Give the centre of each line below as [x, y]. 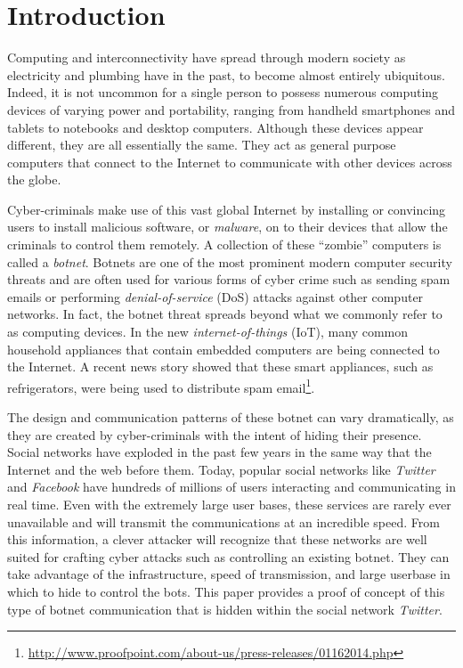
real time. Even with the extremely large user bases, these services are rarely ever [229, 505]
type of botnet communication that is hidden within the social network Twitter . [225, 609]
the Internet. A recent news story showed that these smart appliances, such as [220, 367]
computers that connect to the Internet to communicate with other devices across [230, 162]
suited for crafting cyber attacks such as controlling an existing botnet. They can [228, 556]
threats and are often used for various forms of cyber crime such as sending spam [229, 279]
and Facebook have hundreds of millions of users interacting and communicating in [231, 487]
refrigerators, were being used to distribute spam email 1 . [161, 386]
